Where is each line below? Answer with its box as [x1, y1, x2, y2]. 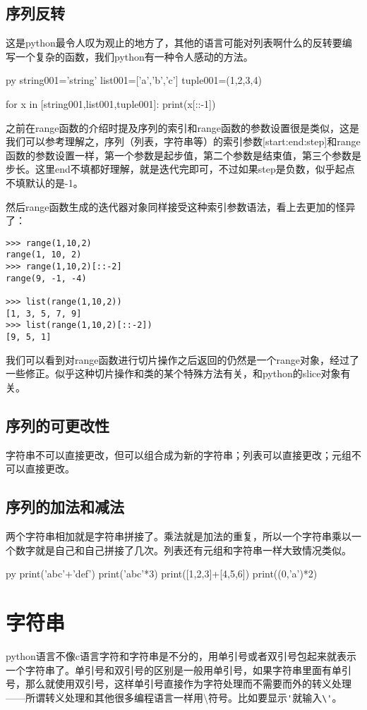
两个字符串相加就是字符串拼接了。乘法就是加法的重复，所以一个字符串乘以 [6, 529, 351, 544]
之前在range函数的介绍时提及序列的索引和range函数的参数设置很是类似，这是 [6, 120, 359, 135]
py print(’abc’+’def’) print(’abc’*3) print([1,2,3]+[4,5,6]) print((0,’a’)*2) [6, 566, 318, 581]
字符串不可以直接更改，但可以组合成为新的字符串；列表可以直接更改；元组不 [6, 447, 361, 462]
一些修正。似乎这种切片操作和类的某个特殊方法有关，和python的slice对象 [6, 366, 341, 381]
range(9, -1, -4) [6, 273, 87, 283]
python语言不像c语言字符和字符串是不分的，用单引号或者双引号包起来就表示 [6, 648, 357, 663]
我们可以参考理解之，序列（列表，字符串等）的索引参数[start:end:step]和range [6, 134, 361, 149]
